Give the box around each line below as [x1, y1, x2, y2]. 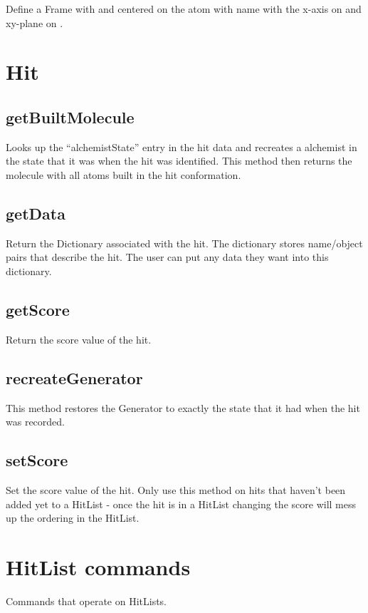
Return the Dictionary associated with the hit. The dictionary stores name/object [6, 235, 363, 250]
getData [6, 202, 65, 224]
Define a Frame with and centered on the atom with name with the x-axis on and [6, 1, 362, 16]
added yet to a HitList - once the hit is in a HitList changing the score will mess [6, 496, 356, 511]
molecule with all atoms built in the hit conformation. [6, 167, 241, 182]
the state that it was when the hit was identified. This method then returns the [6, 153, 352, 168]
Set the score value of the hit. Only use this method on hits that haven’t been [6, 482, 346, 497]
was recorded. [6, 414, 65, 429]
